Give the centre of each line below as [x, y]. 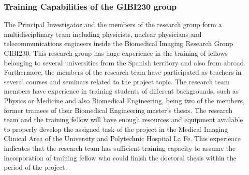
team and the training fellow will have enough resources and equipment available [124, 119]
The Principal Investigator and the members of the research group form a [113, 24]
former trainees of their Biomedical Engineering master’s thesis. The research [118, 110]
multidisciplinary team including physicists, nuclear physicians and [103, 34]
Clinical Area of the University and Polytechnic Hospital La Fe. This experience [122, 138]
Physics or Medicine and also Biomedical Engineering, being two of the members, [124, 100]
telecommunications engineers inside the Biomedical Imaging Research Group [118, 43]
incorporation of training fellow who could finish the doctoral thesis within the [120, 157]
